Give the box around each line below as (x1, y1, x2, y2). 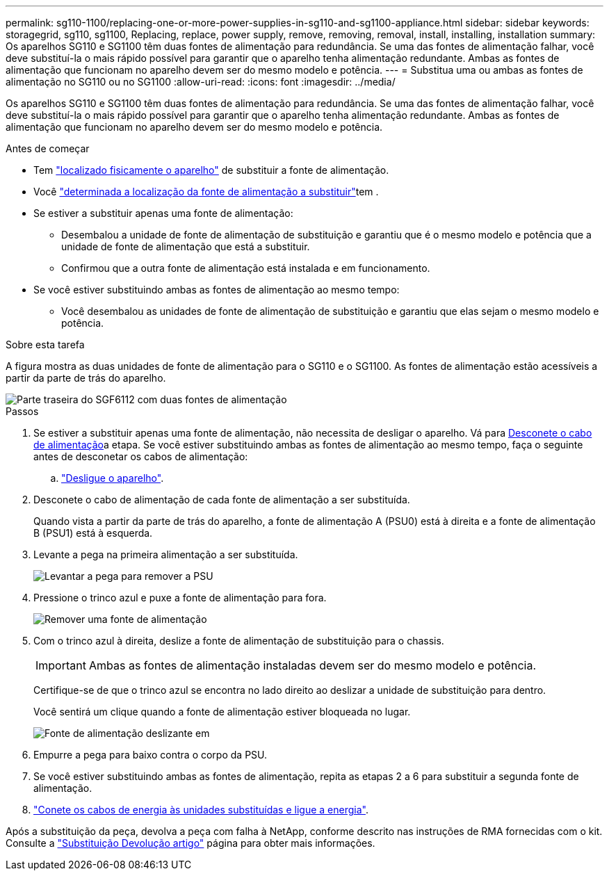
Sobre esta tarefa (6, 339, 85, 350)
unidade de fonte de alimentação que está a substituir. (61, 241, 310, 252)
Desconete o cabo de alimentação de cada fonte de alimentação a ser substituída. (33, 494, 410, 505)
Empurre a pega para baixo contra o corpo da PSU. (33, 749, 268, 761)
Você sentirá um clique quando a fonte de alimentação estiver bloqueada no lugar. (33, 706, 411, 717)
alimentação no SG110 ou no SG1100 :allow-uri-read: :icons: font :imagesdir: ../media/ (6, 76, 396, 88)
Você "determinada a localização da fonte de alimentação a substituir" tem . (33, 186, 379, 197)
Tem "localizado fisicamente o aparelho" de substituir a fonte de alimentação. (33, 164, 389, 176)
